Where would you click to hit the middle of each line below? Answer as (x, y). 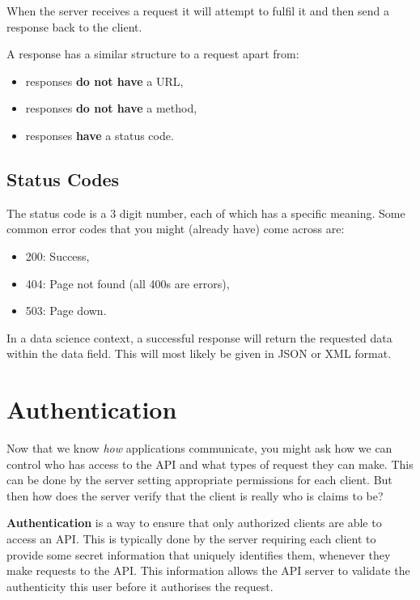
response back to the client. (74, 26)
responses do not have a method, (111, 108)
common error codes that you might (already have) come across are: (176, 229)
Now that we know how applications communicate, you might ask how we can (199, 448)
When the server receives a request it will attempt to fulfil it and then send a (198, 11)
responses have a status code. (100, 135)
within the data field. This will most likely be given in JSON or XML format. (199, 353)
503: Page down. (66, 311)
